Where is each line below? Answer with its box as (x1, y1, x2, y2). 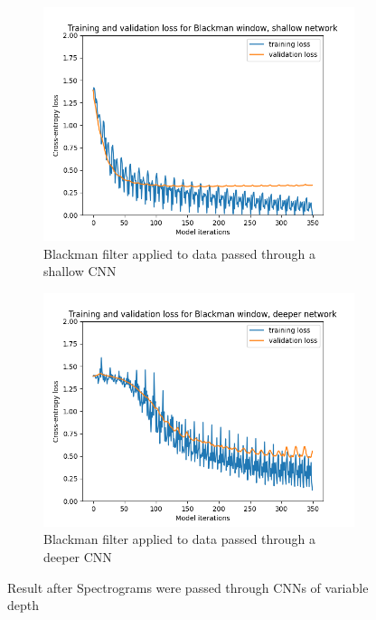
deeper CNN (43, 547, 112, 566)
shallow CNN (43, 262, 117, 281)
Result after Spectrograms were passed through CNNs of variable (7, 577, 369, 596)
